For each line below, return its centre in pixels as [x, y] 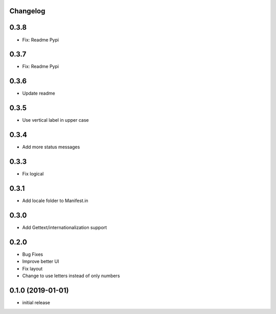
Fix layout [32, 268]
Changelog [27, 11]
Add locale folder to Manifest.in [55, 200]
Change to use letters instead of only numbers [71, 276]
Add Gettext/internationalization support [65, 227]
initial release [36, 302]
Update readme [39, 93]
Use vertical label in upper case [55, 120]
